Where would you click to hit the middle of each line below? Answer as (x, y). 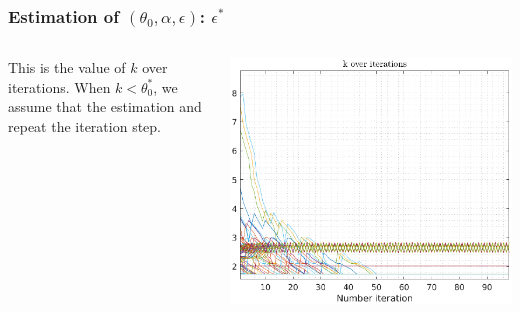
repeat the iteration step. (84, 126)
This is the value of (67, 67)
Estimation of (63, 15)
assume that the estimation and (105, 106)
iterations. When (59, 86)
